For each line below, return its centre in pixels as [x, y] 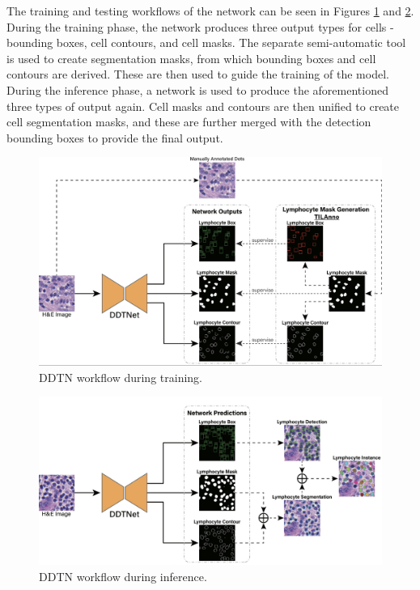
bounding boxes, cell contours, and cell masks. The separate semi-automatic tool [206, 42]
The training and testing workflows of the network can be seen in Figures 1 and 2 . [210, 11]
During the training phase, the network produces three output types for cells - [200, 26]
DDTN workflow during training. [121, 377]
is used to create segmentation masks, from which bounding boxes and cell [191, 58]
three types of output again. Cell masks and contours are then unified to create [203, 106]
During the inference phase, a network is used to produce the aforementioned [197, 89]
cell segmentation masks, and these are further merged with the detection [189, 122]
